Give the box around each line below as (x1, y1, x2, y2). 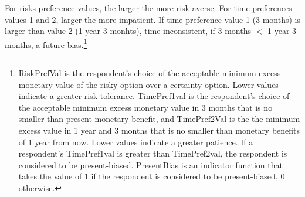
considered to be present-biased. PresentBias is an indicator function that (18, 158, 283, 171)
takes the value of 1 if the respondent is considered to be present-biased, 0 (18, 170, 285, 182)
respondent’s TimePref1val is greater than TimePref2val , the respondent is (18, 147, 287, 159)
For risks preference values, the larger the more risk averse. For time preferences (5, 2, 292, 13)
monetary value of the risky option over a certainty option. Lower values (18, 78, 279, 90)
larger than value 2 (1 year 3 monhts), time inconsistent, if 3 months (5, 25, 252, 37)
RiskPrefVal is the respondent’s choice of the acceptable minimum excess (18, 67, 281, 79)
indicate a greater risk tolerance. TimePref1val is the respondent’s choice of (18, 90, 290, 102)
